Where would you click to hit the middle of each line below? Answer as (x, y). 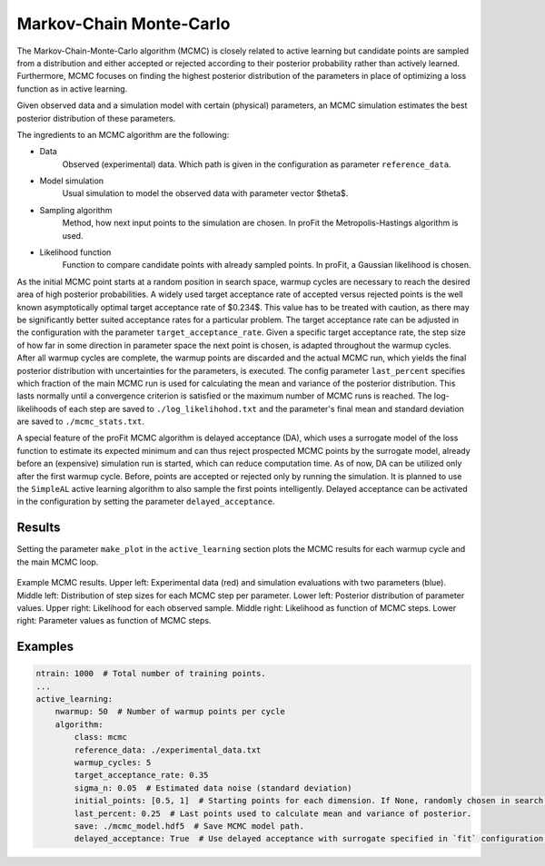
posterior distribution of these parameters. (96, 118)
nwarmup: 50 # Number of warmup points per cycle (170, 712)
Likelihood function (75, 252)
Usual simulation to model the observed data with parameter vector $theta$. (205, 193)
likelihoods (37, 408)
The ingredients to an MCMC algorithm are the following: (123, 134)
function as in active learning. (72, 89)
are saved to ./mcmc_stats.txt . (80, 421)
